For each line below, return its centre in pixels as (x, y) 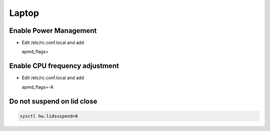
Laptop (24, 13)
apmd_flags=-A (37, 87)
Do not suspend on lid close (53, 101)
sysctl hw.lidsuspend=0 (49, 116)
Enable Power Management (53, 31)
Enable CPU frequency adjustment (64, 66)
